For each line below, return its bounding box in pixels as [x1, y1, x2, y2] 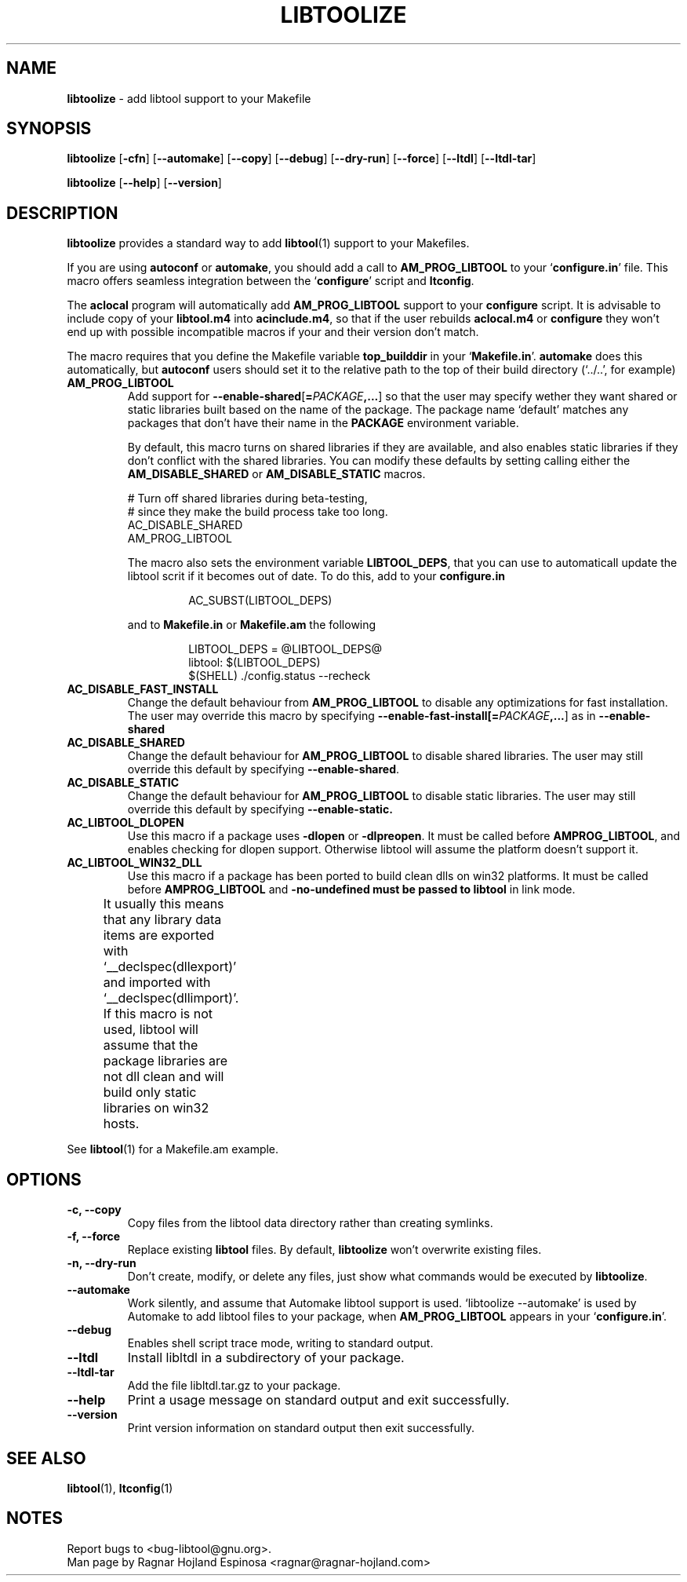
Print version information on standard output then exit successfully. [127, 1421, 474, 1435]
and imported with [103, 974, 211, 991]
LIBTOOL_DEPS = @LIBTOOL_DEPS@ [188, 642, 382, 656]
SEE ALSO [6, 1448, 86, 1468]
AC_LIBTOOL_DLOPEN [67, 816, 184, 830]
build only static [103, 1084, 197, 1101]
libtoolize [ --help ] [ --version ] [67, 176, 222, 190]
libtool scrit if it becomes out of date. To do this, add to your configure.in [127, 569, 505, 583]
